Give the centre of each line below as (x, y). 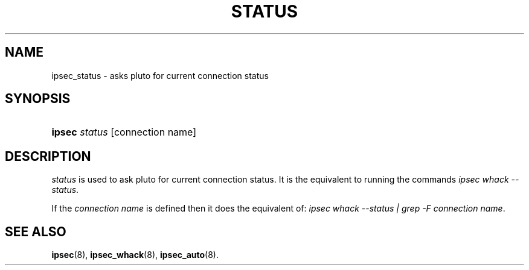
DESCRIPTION (48, 156)
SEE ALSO (36, 231)
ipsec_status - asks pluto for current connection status (160, 75)
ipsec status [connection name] (124, 132)
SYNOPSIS (38, 99)
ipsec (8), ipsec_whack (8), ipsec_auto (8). (135, 255)
